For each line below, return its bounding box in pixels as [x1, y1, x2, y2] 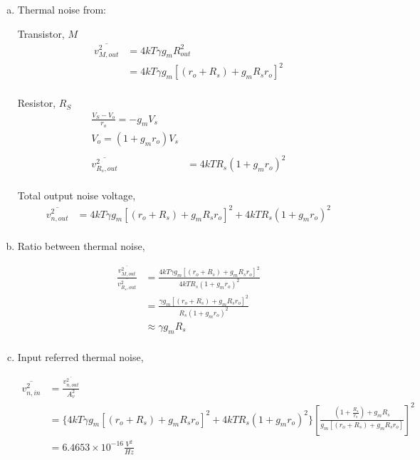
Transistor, [17, 26, 65, 41]
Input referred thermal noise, [17, 349, 144, 364]
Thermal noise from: [17, 2, 107, 16]
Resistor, [17, 95, 56, 110]
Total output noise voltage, [17, 188, 136, 203]
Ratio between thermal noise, [17, 238, 145, 253]
